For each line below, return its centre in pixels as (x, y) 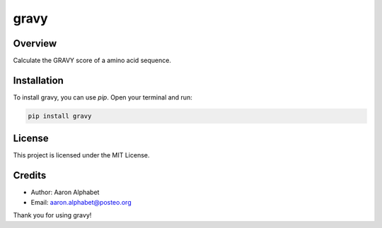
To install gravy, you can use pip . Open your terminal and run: (103, 97)
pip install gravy (60, 116)
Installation (38, 80)
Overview (35, 43)
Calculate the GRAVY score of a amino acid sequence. (92, 61)
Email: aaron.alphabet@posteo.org (81, 202)
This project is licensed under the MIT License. (81, 155)
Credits (30, 175)
